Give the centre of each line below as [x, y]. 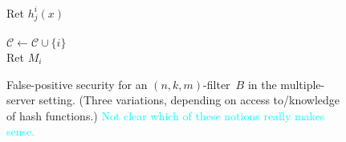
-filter [217, 84]
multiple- [303, 84]
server [21, 100]
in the [262, 84]
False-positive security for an [77, 84]
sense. [21, 131]
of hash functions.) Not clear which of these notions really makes [166, 115]
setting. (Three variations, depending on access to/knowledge [189, 100]
